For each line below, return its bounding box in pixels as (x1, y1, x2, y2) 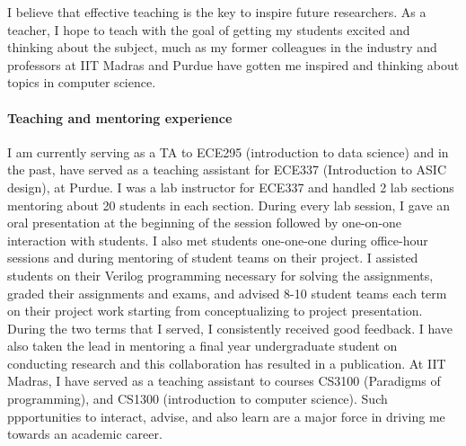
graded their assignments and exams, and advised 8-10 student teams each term (7, 283, 447, 302)
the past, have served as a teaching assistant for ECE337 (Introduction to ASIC (7, 160, 447, 179)
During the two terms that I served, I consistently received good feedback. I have (7, 318, 453, 337)
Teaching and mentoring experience (7, 108, 233, 127)
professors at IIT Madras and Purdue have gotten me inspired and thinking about (7, 55, 460, 74)
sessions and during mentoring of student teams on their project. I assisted (7, 248, 418, 267)
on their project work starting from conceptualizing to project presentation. (7, 301, 423, 320)
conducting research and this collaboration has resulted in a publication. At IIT (7, 353, 446, 372)
